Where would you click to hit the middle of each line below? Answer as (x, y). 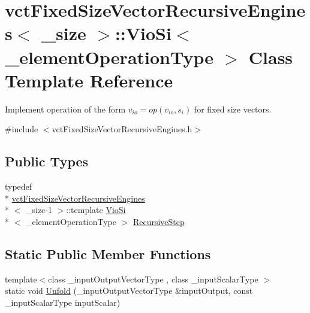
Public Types (47, 161)
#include (22, 129)
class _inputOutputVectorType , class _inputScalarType (153, 279)
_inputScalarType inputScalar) (63, 302)
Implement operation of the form (65, 109)
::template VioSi (96, 210)
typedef (19, 186)
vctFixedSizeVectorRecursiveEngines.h (122, 129)
